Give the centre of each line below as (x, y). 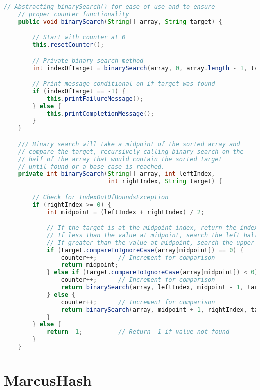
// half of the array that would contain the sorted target (120, 159)
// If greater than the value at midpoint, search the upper (151, 243)
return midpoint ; (90, 265)
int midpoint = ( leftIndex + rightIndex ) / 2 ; (126, 212)
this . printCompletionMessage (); (100, 114)
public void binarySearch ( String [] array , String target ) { (120, 22)
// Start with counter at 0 (79, 38)
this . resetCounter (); (68, 45)
